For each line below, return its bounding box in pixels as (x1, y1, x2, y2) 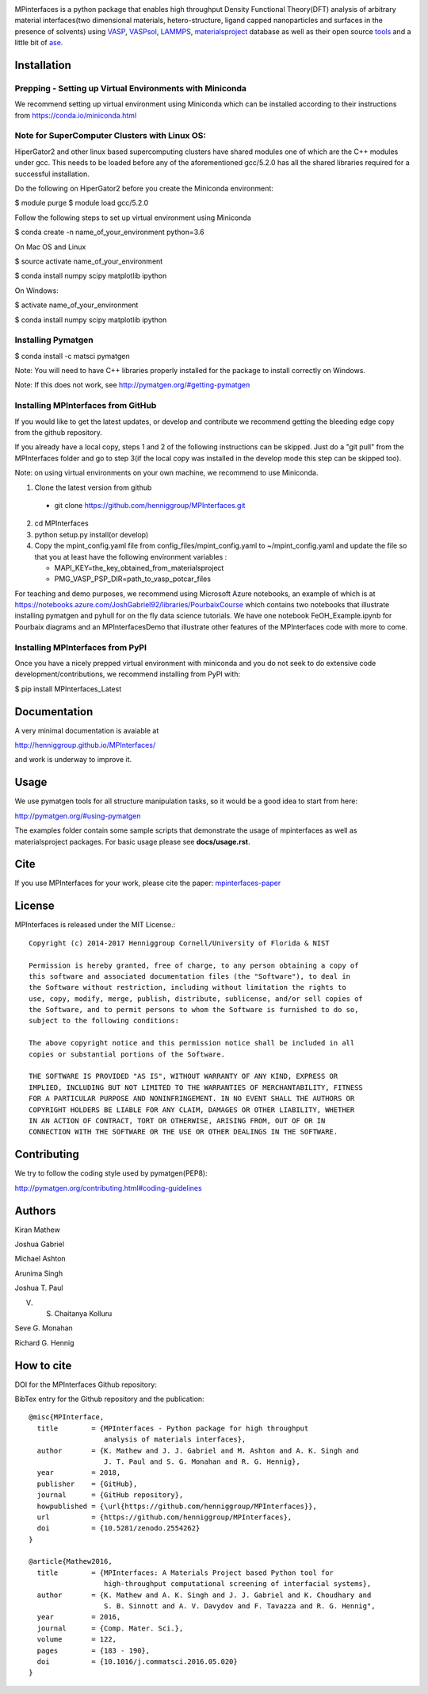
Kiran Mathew (14, 1225, 61, 1234)
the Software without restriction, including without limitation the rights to (29, 983, 346, 992)
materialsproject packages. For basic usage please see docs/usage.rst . (14, 837, 250, 846)
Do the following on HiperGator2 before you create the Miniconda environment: (14, 183, 273, 194)
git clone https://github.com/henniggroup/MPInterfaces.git (54, 500, 246, 510)
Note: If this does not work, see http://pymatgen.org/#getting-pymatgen (14, 380, 250, 390)
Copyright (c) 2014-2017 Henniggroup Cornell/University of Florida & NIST (29, 938, 330, 948)
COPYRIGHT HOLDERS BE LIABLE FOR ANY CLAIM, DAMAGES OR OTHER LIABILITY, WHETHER (29, 1105, 355, 1115)
